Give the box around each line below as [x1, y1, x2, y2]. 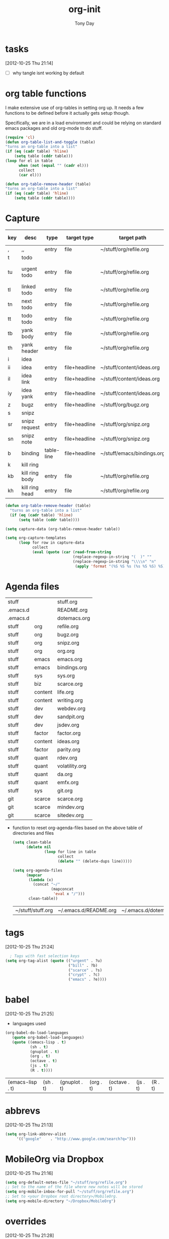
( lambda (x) [28, 877, 54, 882]
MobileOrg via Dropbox [5, 1153, 104, 1165]
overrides [5, 1216, 47, 1227]
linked [21, 283, 36, 290]
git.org [57, 787, 73, 794]
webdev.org [57, 705, 86, 712]
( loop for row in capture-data [18, 540, 84, 545]
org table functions [5, 87, 87, 99]
